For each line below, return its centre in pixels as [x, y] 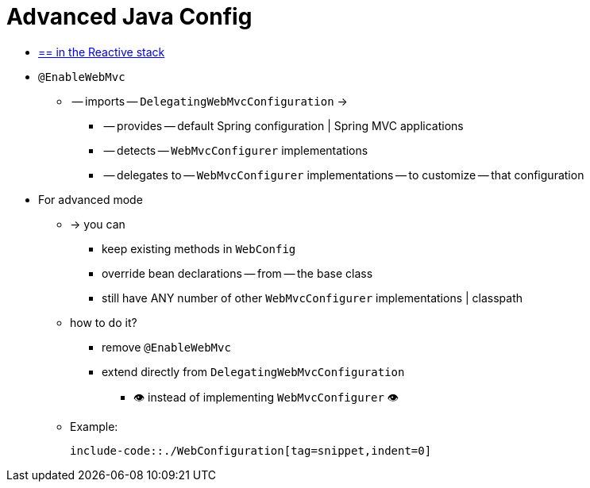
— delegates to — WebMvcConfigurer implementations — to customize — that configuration [344, 175]
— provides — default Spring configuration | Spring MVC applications [283, 125]
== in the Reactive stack [102, 52]
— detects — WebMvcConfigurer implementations [236, 150]
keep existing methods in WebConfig [199, 248]
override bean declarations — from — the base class [237, 273]
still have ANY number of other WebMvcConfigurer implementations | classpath [312, 298]
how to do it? [104, 322]
